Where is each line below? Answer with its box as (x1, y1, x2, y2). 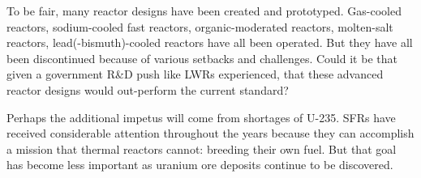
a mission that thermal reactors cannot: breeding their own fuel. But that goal (6, 140, 397, 157)
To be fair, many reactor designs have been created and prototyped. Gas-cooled (6, 2, 402, 19)
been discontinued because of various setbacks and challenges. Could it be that (6, 49, 397, 66)
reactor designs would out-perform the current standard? (6, 81, 289, 98)
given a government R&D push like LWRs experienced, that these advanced (6, 66, 384, 83)
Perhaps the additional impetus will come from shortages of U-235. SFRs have (6, 108, 396, 125)
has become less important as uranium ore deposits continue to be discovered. (6, 156, 393, 173)
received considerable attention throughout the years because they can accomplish (6, 125, 415, 142)
